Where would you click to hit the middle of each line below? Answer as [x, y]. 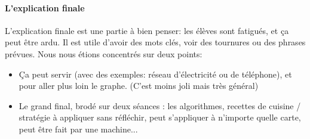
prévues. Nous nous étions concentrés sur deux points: [104, 53]
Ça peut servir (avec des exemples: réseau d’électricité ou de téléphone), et [155, 74]
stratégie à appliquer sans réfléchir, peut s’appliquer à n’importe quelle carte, [160, 117]
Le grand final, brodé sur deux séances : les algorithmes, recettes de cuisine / [160, 105]
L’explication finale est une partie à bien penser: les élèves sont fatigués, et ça [147, 30]
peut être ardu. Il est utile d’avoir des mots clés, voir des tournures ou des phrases [155, 42]
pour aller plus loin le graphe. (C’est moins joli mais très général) [139, 86]
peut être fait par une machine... [78, 129]
